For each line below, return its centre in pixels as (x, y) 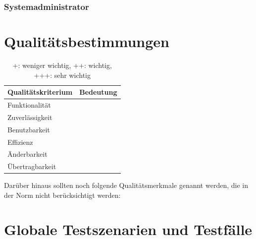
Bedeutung (98, 92)
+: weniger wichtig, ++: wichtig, (62, 65)
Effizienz (20, 142)
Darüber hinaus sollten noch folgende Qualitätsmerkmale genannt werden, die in (126, 185)
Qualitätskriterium (40, 92)
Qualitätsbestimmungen (87, 41)
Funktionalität (29, 105)
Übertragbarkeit (32, 166)
